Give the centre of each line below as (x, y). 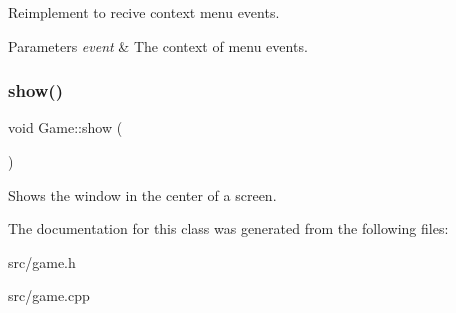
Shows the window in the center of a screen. (142, 194)
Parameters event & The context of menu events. (158, 45)
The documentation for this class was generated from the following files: (228, 228)
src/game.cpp (49, 295)
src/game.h (42, 261)
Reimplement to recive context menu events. (144, 12)
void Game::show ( (65, 127)
